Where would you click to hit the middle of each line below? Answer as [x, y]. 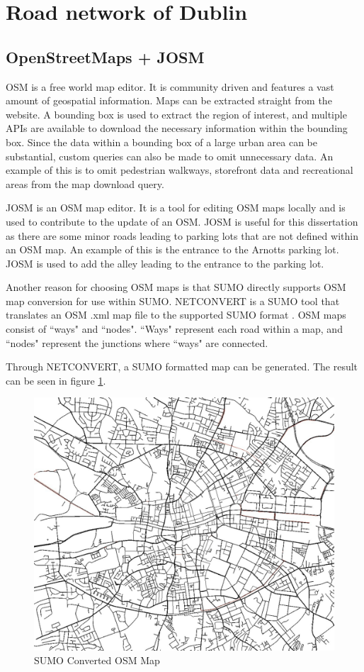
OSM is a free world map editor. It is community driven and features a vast [170, 86]
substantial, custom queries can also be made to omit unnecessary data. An [170, 156]
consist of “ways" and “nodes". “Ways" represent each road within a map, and [174, 329]
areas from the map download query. [85, 183]
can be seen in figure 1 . [56, 380]
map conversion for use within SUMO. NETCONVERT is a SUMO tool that [173, 301]
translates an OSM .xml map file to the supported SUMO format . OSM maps [176, 315]
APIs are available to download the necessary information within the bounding [177, 128]
